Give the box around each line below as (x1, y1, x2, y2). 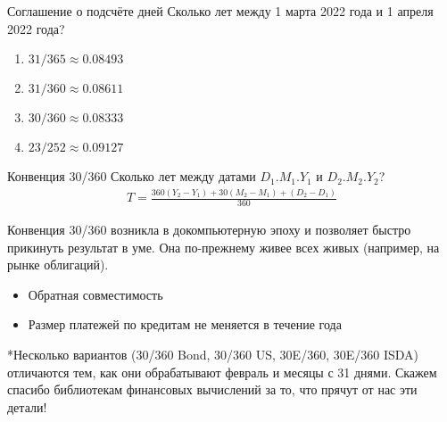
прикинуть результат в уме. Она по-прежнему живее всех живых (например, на (7, 237, 440, 256)
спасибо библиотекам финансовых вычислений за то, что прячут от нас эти (7, 380, 418, 399)
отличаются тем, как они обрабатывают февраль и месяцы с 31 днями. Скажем (7, 362, 437, 381)
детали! (7, 397, 47, 416)
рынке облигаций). (7, 255, 109, 274)
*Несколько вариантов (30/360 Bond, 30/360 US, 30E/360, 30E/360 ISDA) (7, 344, 418, 363)
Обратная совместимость (28, 285, 163, 303)
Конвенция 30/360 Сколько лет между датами (7, 167, 256, 186)
